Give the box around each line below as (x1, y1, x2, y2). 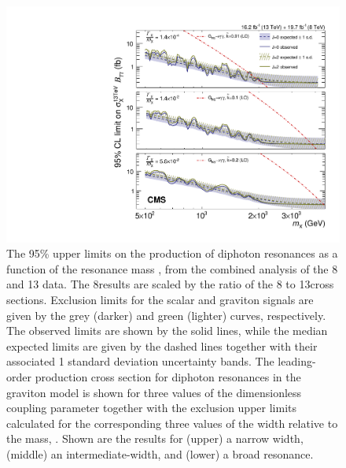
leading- (278, 353, 316, 370)
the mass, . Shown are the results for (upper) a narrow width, (6, 430, 304, 447)
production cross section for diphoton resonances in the (35, 369, 301, 384)
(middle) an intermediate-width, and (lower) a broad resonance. (6, 445, 314, 462)
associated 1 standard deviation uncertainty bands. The (6, 353, 274, 370)
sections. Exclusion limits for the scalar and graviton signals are (6, 292, 314, 308)
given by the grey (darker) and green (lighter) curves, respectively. (6, 306, 326, 323)
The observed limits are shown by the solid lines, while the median (6, 322, 328, 339)
